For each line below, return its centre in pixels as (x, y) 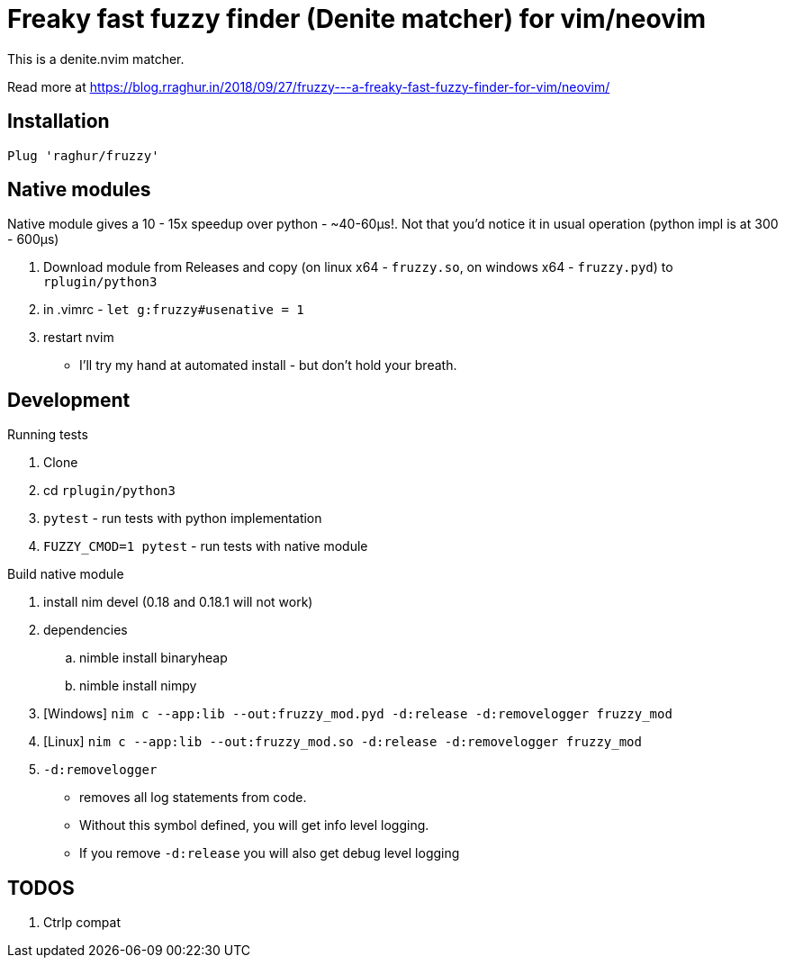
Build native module (66, 574)
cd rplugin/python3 (109, 491)
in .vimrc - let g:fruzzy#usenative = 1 (174, 310)
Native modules (79, 190)
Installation (59, 122)
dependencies (86, 630)
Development (69, 400)
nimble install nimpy (138, 686)
